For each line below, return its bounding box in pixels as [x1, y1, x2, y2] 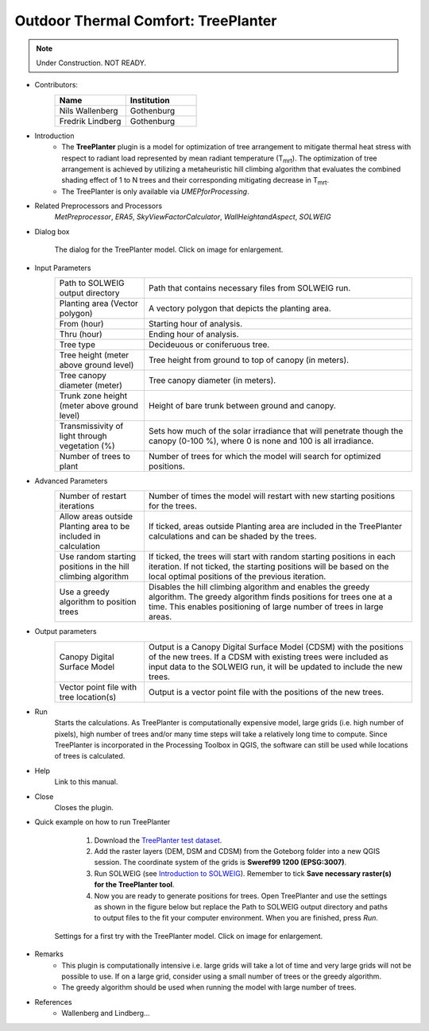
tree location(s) [59, 691, 117, 702]
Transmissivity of [59, 421, 124, 432]
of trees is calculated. [54, 751, 126, 761]
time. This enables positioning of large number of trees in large [148, 601, 384, 612]
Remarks [34, 949, 64, 959]
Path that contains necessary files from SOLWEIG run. [148, 283, 351, 294]
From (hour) [59, 319, 104, 330]
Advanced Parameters [34, 477, 108, 486]
